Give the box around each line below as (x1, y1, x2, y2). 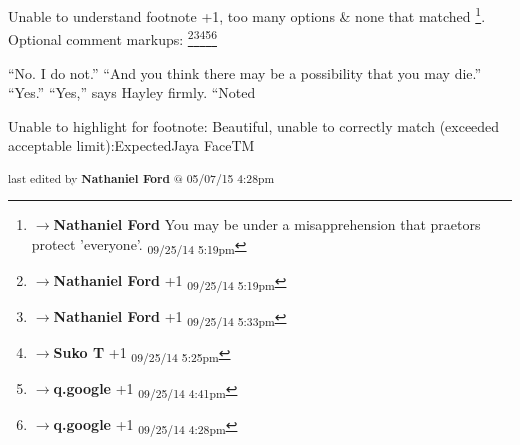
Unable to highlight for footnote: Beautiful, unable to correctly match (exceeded (8, 115, 500, 136)
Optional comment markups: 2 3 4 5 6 (8, 26, 218, 49)
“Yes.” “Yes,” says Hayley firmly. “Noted (8, 82, 256, 103)
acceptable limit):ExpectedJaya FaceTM (8, 135, 255, 156)
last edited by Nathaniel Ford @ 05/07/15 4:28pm (8, 169, 275, 186)
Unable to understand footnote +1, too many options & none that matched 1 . (8, 3, 486, 26)
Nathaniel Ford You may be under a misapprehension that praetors (53, 214, 481, 235)
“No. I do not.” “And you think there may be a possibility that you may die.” (8, 62, 482, 83)
